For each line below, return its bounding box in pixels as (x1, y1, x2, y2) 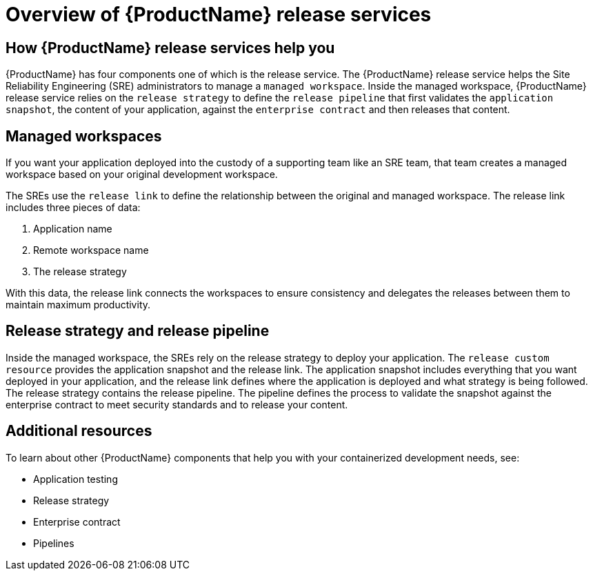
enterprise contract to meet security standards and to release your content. (6, 398, 348, 410)
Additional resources (6, 422, 152, 440)
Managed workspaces (6, 127, 162, 145)
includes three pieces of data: (6, 201, 141, 214)
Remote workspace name (33, 244, 149, 257)
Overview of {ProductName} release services (6, 3, 432, 26)
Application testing (33, 473, 118, 485)
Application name (33, 223, 112, 235)
